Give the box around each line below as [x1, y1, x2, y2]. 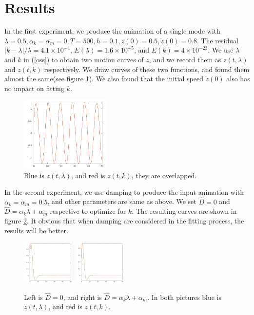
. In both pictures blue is [147, 292, 222, 302]
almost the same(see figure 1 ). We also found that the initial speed [4, 74, 203, 84]
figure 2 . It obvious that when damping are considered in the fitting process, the [4, 216, 244, 226]
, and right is [63, 292, 102, 302]
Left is [24, 292, 43, 302]
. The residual [197, 35, 238, 45]
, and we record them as [149, 54, 221, 64]
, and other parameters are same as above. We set [47, 196, 196, 206]
